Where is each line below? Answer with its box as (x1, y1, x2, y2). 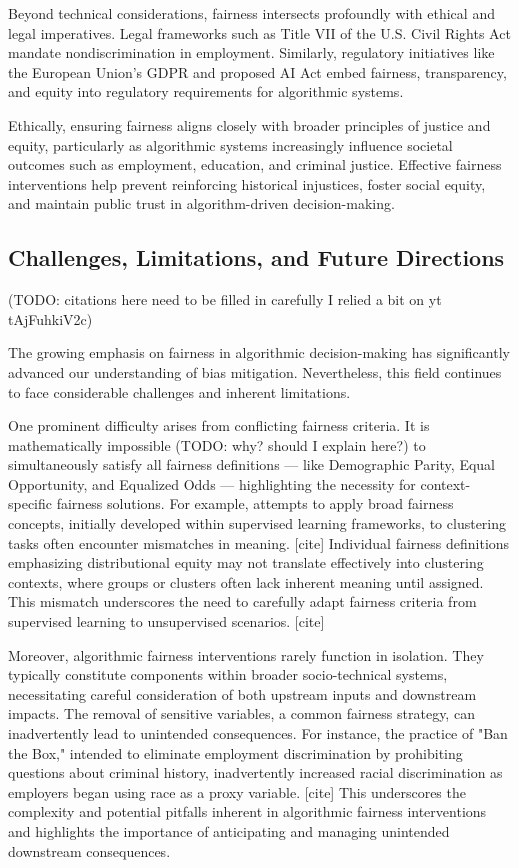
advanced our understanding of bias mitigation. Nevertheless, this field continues (8, 361, 502, 382)
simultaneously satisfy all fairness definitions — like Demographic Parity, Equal (8, 454, 496, 475)
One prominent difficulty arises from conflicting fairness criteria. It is (8, 415, 430, 436)
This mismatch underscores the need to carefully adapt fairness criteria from (8, 591, 477, 612)
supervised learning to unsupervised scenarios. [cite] (8, 611, 325, 632)
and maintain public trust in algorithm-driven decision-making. (8, 193, 395, 214)
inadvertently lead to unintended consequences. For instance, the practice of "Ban (8, 723, 508, 744)
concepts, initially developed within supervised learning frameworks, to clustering (8, 513, 507, 534)
